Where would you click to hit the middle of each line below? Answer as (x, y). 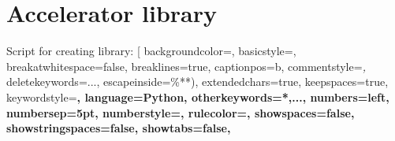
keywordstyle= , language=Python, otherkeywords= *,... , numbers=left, (198, 96)
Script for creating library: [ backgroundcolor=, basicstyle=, (151, 51)
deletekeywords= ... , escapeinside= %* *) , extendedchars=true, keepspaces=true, (197, 82)
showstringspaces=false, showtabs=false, (119, 128)
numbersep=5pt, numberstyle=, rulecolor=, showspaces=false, (181, 112)
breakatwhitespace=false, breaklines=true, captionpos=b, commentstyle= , (186, 66)
